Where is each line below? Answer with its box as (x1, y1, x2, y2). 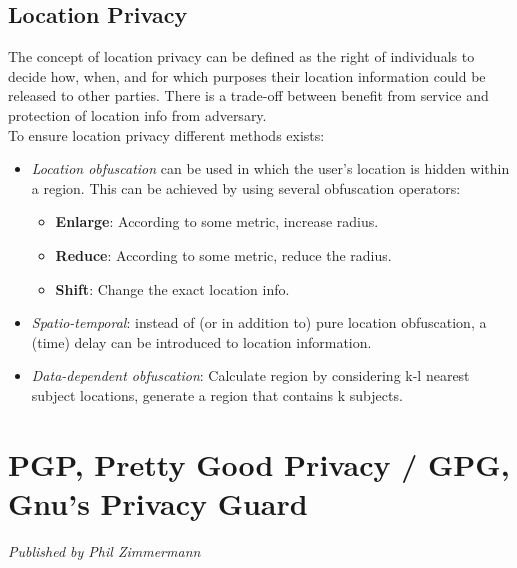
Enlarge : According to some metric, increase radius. (55, 211, 379, 232)
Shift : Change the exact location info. (55, 278, 290, 299)
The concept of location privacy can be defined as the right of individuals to (8, 46, 475, 67)
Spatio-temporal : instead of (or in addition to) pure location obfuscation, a (31, 312, 487, 333)
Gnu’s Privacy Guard (8, 482, 308, 523)
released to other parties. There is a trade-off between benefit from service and (8, 85, 489, 106)
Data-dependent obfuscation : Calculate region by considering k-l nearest (31, 365, 470, 386)
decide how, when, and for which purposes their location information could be (8, 65, 486, 86)
